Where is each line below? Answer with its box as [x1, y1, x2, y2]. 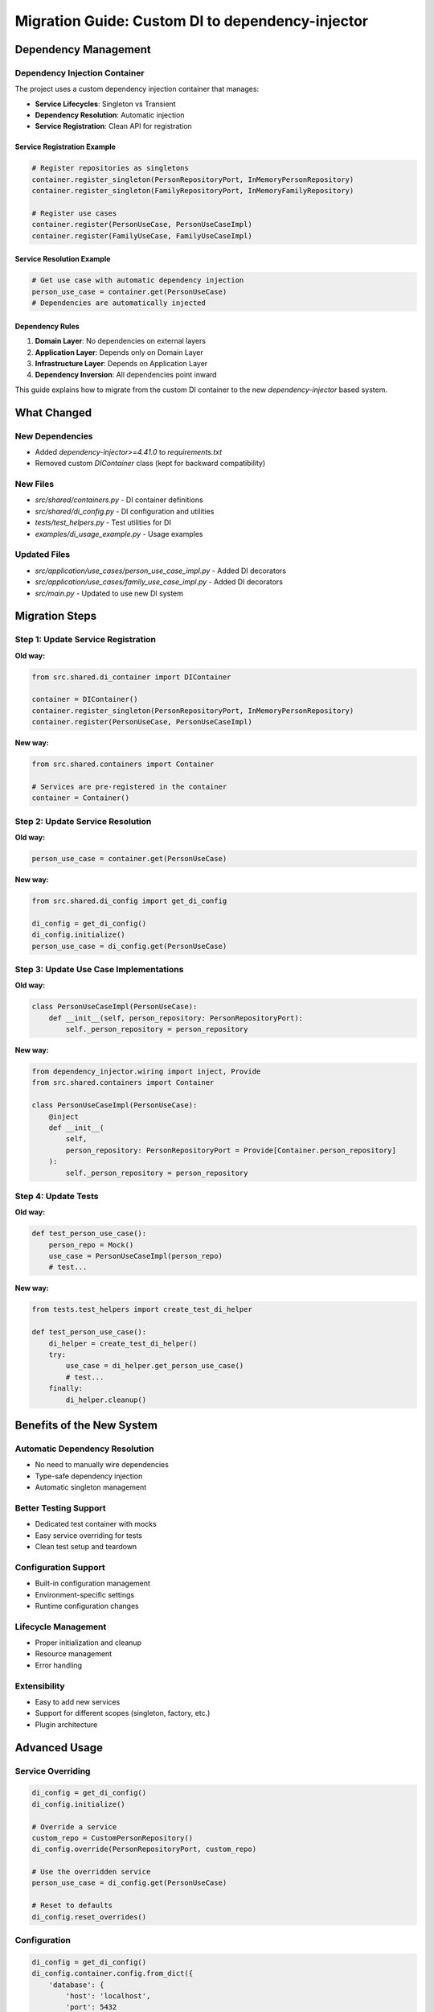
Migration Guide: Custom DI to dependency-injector [14, 12, 369, 30]
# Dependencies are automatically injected [31, 299, 207, 307]
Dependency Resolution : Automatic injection [35, 110, 185, 120]
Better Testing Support [14, 1502, 106, 1513]
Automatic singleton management [35, 1482, 147, 1492]
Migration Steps [14, 609, 97, 623]
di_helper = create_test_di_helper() [48, 1338, 198, 1348]
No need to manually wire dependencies [35, 1460, 169, 1470]
